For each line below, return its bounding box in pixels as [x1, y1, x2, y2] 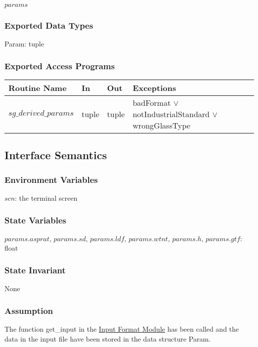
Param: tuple [4, 39, 44, 49]
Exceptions [132, 82, 176, 94]
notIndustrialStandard [132, 108, 210, 120]
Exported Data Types [4, 19, 93, 31]
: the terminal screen [15, 193, 78, 203]
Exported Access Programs [4, 59, 115, 72]
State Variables [4, 214, 66, 226]
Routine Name [8, 82, 67, 94]
